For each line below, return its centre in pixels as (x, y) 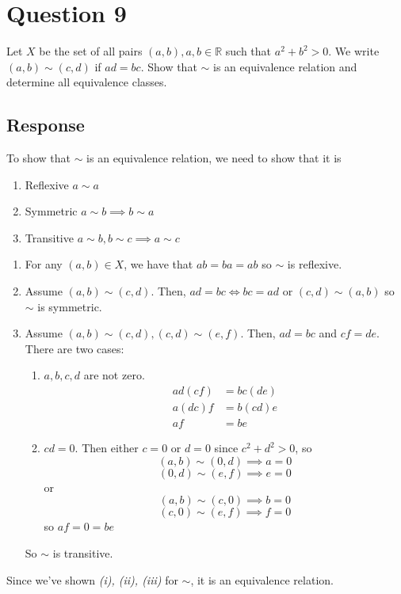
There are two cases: (74, 348)
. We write (354, 51)
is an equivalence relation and (285, 66)
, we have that (158, 264)
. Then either (107, 448)
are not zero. (114, 375)
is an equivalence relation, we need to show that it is (214, 158)
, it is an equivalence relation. (262, 579)
